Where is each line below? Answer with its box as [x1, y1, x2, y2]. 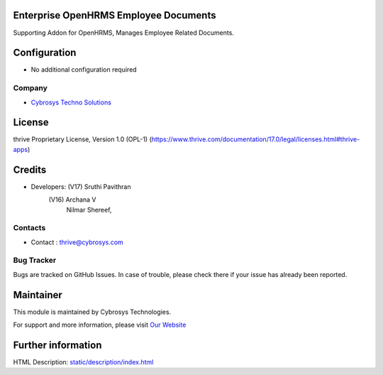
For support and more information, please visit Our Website [13, 320, 187, 330]
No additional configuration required [30, 65, 138, 74]
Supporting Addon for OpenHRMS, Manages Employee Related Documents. [13, 28, 234, 37]
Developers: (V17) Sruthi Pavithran [30, 182, 131, 191]
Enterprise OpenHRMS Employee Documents [13, 9, 216, 21]
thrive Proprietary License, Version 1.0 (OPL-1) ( [13, 135, 152, 143]
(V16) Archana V [48, 195, 96, 204]
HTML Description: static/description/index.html [13, 358, 154, 366]
